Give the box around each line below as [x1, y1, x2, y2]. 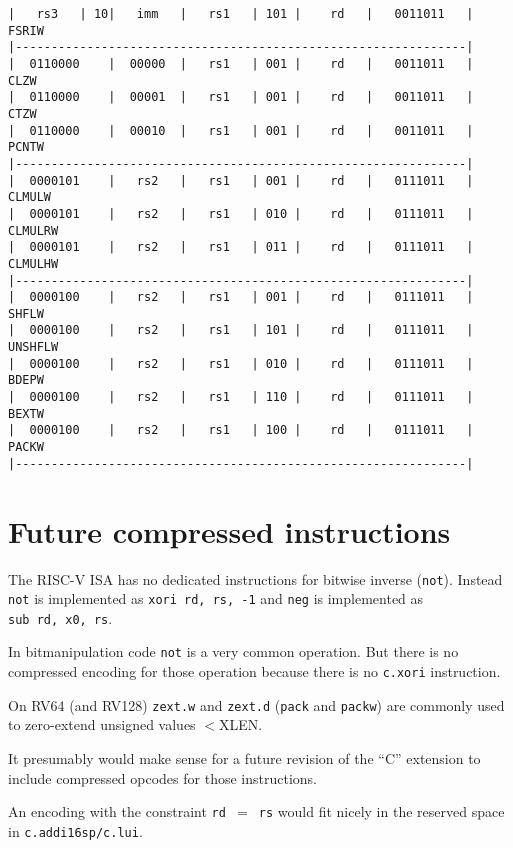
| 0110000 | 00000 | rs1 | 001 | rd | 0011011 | [8, 56, 474, 71]
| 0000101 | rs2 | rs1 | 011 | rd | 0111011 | [8, 240, 474, 255]
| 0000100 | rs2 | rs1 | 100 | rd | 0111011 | [8, 423, 474, 438]
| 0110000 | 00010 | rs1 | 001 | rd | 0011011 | [8, 123, 474, 138]
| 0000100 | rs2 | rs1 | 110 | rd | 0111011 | [8, 390, 474, 405]
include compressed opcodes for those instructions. [8, 767, 317, 788]
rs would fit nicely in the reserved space [258, 801, 505, 822]
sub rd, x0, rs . [8, 607, 113, 628]
